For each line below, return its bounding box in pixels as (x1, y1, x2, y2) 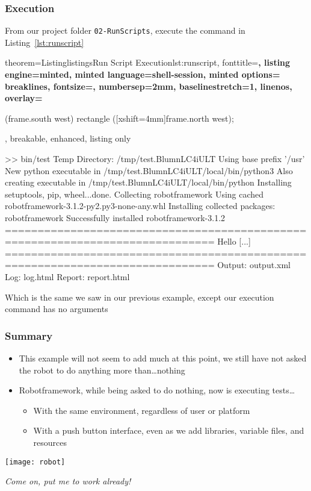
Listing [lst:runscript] (5, 36, 84, 48)
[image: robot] (5, 457, 66, 466)
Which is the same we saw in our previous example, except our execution (5, 290, 274, 303)
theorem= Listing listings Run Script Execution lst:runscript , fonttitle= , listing (5, 56, 291, 69)
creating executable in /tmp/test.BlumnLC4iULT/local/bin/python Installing (5, 176, 292, 189)
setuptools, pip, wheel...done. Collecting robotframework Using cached (5, 187, 264, 200)
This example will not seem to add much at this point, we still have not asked (19, 351, 307, 364)
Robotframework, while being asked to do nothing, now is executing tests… (19, 384, 295, 396)
